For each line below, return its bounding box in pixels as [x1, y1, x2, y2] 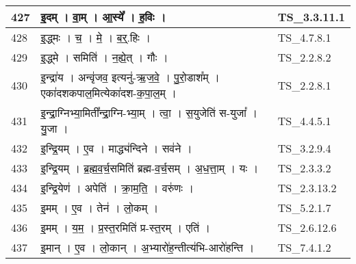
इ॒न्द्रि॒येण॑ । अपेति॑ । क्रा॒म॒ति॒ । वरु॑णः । [40, 180, 194, 196]
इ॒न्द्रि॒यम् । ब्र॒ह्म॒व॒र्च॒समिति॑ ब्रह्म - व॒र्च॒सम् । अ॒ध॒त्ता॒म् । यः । [40, 160, 259, 176]
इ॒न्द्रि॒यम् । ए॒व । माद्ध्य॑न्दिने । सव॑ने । [40, 140, 192, 156]
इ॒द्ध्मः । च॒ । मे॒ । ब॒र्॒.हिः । [40, 29, 151, 45]
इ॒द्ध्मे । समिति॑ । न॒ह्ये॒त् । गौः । [40, 49, 168, 65]
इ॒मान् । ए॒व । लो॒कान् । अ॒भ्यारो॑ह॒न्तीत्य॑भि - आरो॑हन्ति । [40, 239, 255, 255]
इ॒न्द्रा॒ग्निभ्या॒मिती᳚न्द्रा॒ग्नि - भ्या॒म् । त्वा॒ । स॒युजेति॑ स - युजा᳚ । [40, 105, 257, 120]
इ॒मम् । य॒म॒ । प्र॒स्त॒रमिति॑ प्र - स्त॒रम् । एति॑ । [40, 220, 211, 235]
